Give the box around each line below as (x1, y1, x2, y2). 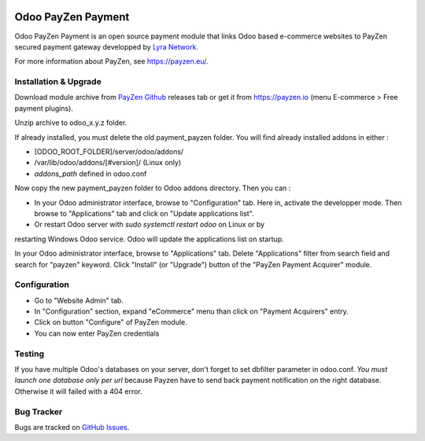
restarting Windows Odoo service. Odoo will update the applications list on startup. (14, 234, 284, 244)
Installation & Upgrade (14, 76, 102, 87)
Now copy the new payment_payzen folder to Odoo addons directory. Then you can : (14, 183, 291, 193)
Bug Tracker (14, 406, 63, 417)
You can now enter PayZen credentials (34, 329, 160, 338)
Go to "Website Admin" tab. (34, 296, 124, 305)
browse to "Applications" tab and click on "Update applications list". (34, 208, 255, 218)
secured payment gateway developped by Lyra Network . (14, 42, 198, 51)
